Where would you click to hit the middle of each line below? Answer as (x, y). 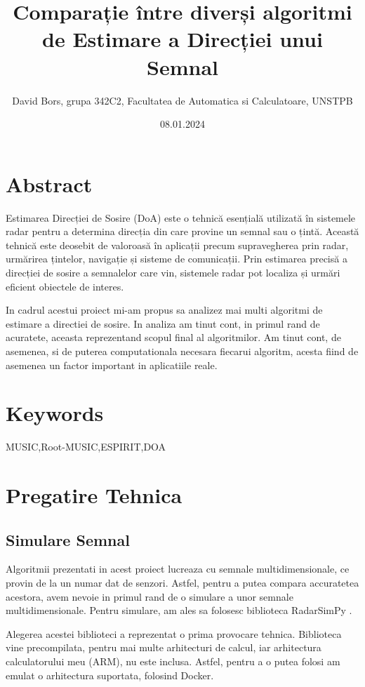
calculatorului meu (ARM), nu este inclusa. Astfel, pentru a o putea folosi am (173, 661)
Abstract (49, 184)
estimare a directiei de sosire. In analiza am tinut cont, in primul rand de (163, 323)
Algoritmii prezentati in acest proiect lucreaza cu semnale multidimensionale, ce (178, 569)
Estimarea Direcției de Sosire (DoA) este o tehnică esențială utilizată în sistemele (181, 217)
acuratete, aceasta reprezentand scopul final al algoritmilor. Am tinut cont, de (173, 337)
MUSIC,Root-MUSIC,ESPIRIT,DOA (86, 447)
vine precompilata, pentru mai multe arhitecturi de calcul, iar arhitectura (164, 647)
